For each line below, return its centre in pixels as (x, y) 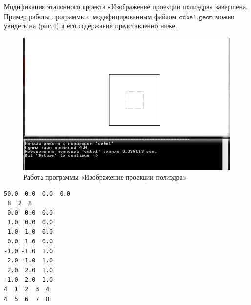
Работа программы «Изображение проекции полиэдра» (105, 177)
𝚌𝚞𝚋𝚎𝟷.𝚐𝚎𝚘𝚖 (196, 17)
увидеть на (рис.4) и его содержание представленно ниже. (91, 26)
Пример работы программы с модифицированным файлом (90, 16)
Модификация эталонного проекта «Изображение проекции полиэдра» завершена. (126, 6)
